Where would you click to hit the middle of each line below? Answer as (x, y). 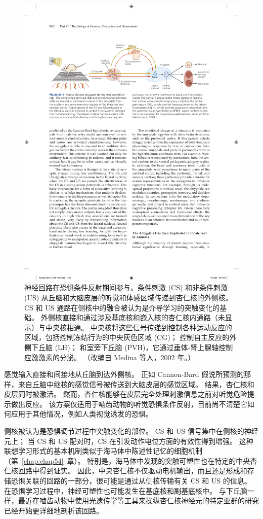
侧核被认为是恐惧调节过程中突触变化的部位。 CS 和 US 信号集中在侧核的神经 (131, 431)
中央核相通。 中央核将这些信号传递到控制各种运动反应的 (139, 327)
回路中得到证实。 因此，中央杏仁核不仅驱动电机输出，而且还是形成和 (133, 471)
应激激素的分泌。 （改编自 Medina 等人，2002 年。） (110, 357)
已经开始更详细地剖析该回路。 (54, 510)
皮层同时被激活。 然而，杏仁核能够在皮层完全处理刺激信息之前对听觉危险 (126, 394)
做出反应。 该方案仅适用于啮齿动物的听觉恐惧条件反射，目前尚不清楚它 (129, 404)
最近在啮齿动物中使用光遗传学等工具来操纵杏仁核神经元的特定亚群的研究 (138, 500)
